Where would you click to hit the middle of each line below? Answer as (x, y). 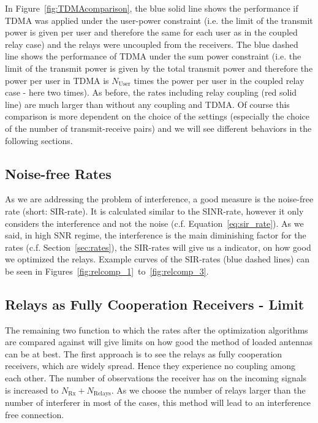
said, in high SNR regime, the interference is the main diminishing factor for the (156, 235)
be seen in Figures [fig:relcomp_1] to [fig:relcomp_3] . (107, 271)
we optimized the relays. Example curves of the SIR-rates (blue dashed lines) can (157, 259)
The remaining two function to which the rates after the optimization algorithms (157, 330)
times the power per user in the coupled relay (219, 80)
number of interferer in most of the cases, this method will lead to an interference (158, 402)
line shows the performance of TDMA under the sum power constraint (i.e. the (153, 56)
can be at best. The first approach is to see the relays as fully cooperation (144, 353)
